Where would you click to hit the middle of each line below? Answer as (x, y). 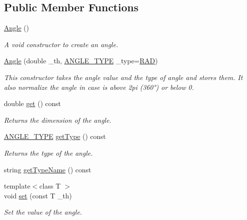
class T (50, 186)
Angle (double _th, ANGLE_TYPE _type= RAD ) (81, 61)
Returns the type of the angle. (48, 152)
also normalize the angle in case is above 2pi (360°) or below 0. (99, 87)
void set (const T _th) (38, 195)
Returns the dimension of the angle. (58, 120)
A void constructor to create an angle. (61, 44)
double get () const (32, 103)
